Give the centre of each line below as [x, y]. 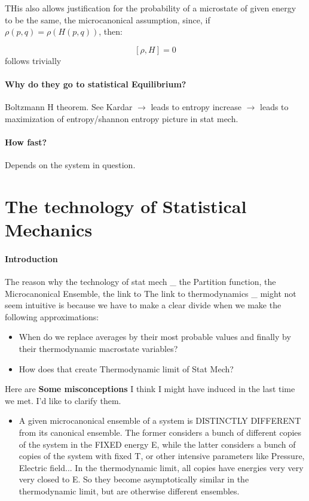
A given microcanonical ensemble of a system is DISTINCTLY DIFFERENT [160, 420]
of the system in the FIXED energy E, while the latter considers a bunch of [157, 444]
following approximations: [52, 316]
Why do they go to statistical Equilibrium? [96, 83]
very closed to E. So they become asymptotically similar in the [134, 479]
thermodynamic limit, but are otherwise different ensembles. [129, 491]
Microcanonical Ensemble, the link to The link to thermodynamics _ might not [151, 293]
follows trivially [33, 60]
